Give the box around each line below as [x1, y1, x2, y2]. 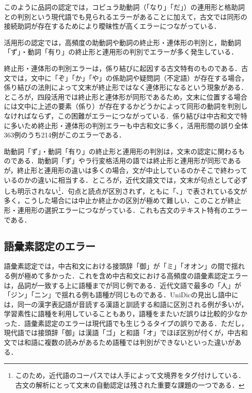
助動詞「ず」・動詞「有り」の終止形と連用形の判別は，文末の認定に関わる [4, 146, 238, 156]
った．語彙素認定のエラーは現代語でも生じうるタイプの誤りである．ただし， [4, 318, 248, 328]
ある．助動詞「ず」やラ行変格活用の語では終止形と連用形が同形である [17, 155, 241, 166]
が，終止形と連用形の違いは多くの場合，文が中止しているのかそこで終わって [4, 165, 248, 175]
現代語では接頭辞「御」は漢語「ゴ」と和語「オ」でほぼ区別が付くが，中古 [4, 327, 241, 338]
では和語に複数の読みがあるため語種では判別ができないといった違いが [10, 337, 235, 347]
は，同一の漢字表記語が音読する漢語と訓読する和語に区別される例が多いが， [4, 299, 248, 309]
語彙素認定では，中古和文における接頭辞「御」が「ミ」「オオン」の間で [4, 261, 231, 271]
